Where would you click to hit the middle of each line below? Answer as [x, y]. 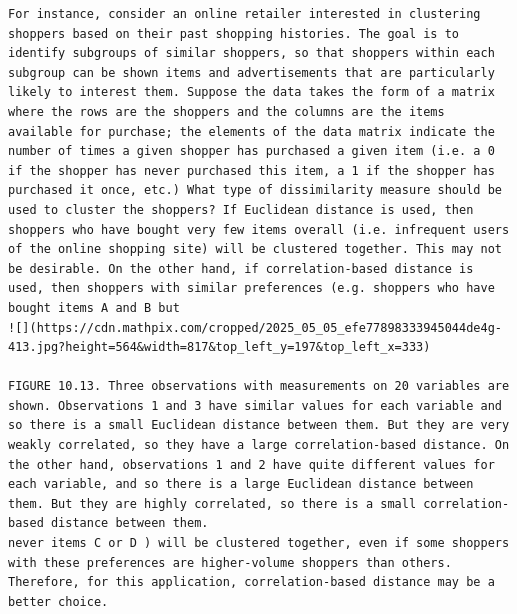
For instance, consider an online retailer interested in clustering [244, 14]
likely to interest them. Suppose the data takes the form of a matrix [251, 92]
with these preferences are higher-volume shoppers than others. [230, 562]
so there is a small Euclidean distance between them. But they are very [259, 425]
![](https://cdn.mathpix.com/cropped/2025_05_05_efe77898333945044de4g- [255, 327]
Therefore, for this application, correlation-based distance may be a [251, 582]
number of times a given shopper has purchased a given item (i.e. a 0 [251, 151]
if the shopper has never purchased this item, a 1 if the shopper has [251, 170]
